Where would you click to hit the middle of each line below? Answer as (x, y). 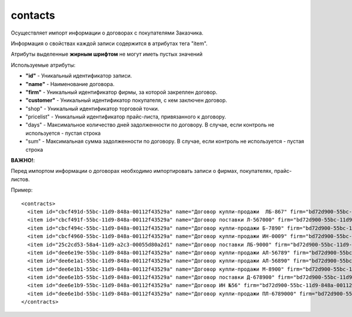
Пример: (22, 190)
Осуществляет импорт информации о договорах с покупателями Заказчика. (107, 33)
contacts (33, 15)
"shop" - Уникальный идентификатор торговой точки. (92, 108)
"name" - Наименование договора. (70, 84)
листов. (20, 179)
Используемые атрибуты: (43, 65)
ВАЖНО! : (23, 161)
